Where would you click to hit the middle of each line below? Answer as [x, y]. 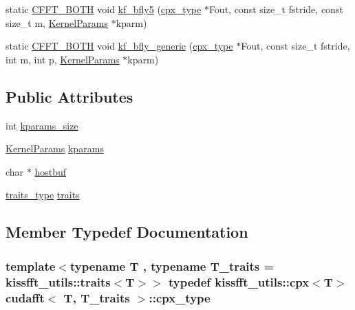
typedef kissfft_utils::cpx [239, 281]
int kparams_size [42, 125]
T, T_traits [97, 297]
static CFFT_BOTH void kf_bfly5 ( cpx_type [104, 9]
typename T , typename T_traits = [172, 266]
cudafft [25, 297]
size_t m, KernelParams [57, 22]
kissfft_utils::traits [58, 281]
